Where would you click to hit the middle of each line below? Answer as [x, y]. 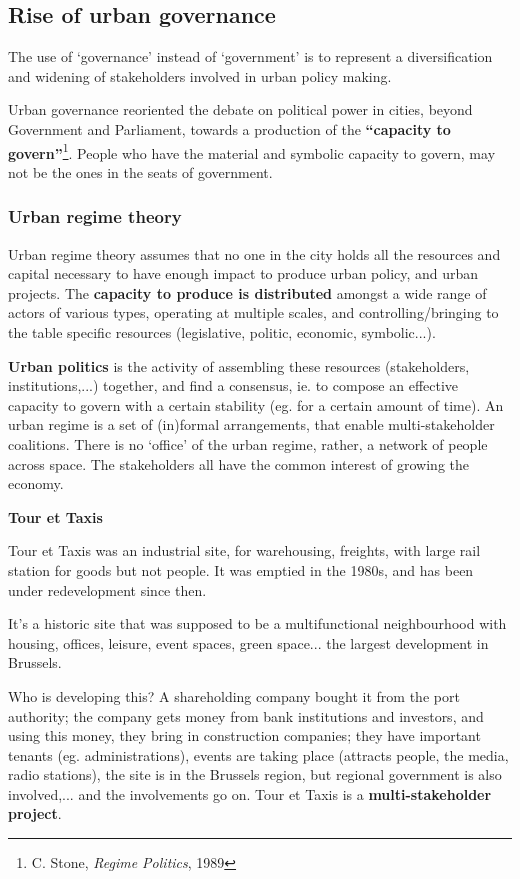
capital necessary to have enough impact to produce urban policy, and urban [243, 273]
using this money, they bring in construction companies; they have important [244, 735]
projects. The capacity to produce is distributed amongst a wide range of [247, 292]
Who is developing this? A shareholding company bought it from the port [234, 695]
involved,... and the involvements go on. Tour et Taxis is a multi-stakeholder [250, 793]
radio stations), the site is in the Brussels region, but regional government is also [255, 774]
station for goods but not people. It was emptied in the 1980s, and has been [241, 569]
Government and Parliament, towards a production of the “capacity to [229, 128]
